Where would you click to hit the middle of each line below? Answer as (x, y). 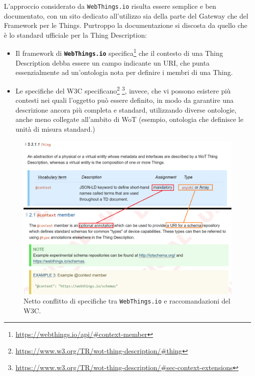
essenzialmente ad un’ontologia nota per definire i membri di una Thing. (124, 72)
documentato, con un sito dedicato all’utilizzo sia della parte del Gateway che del (126, 15)
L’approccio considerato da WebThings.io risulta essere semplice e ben (110, 6)
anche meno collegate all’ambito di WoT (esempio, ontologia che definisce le (129, 119)
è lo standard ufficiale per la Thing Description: (76, 35)
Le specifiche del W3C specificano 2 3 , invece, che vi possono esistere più (123, 90)
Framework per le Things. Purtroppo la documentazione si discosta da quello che (126, 25)
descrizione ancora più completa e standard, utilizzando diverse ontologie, (126, 109)
